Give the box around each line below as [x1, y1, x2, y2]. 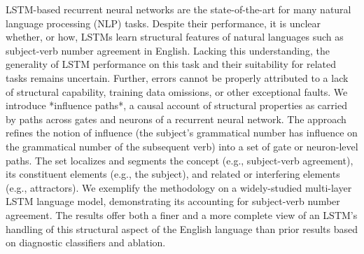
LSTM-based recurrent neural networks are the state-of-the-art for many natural [6, 2, 351, 16]
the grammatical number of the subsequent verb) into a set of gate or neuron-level [6, 139, 358, 153]
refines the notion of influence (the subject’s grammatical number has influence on [6, 125, 358, 140]
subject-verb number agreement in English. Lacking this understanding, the [6, 43, 330, 57]
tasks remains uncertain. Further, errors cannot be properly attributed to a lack [6, 70, 349, 85]
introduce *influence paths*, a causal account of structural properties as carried [6, 98, 347, 113]
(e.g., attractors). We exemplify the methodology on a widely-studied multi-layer [6, 180, 352, 195]
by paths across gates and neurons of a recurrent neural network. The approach [6, 111, 346, 126]
